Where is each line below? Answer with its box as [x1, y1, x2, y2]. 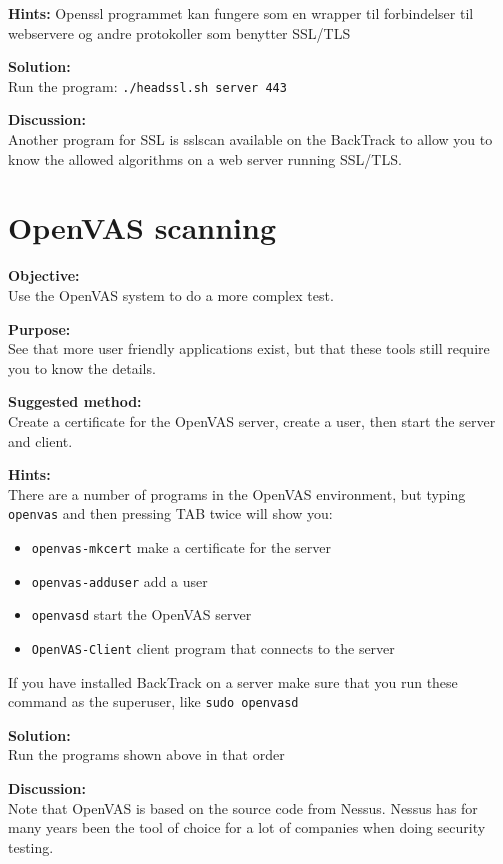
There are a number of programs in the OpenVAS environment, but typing [8, 483, 466, 504]
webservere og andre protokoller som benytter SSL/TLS [8, 22, 351, 43]
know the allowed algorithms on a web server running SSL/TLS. [8, 148, 402, 169]
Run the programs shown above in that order [8, 744, 285, 765]
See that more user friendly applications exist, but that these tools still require [8, 338, 490, 359]
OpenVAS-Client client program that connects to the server [31, 637, 395, 658]
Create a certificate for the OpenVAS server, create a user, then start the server [8, 410, 496, 431]
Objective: [8, 265, 80, 286]
